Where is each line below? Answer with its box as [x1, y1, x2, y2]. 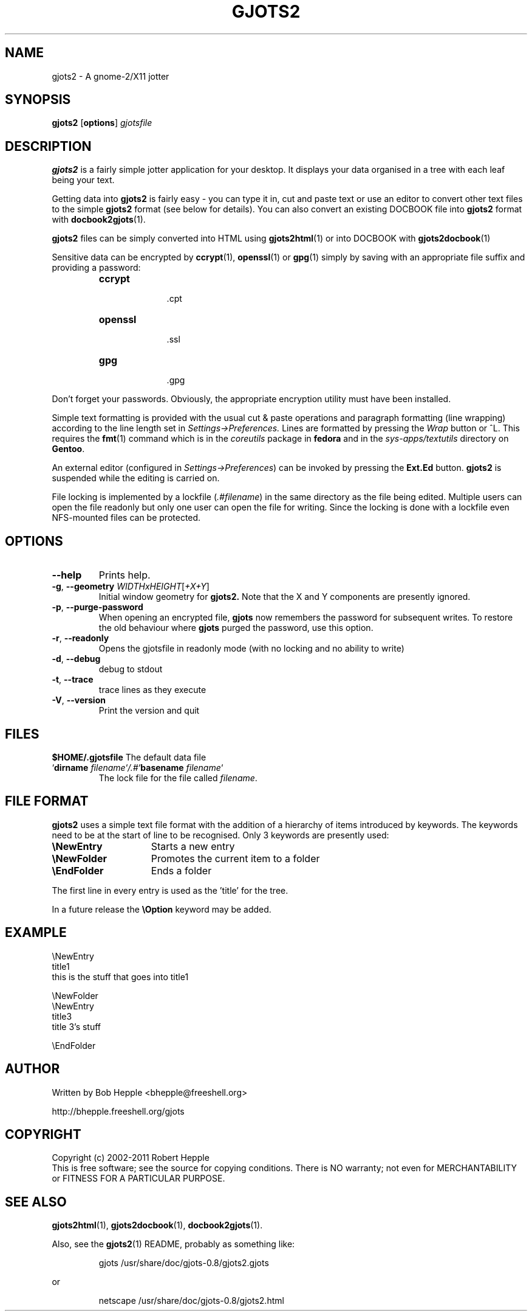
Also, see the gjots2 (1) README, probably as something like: [52, 1239, 295, 1250]
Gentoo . [52, 444, 85, 454]
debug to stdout [98, 664, 163, 675]
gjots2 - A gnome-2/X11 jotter [52, 71, 169, 82]
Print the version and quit [98, 705, 200, 716]
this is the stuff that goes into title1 [52, 971, 189, 982]
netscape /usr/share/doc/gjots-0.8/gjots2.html [98, 1295, 284, 1306]
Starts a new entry [151, 840, 235, 852]
